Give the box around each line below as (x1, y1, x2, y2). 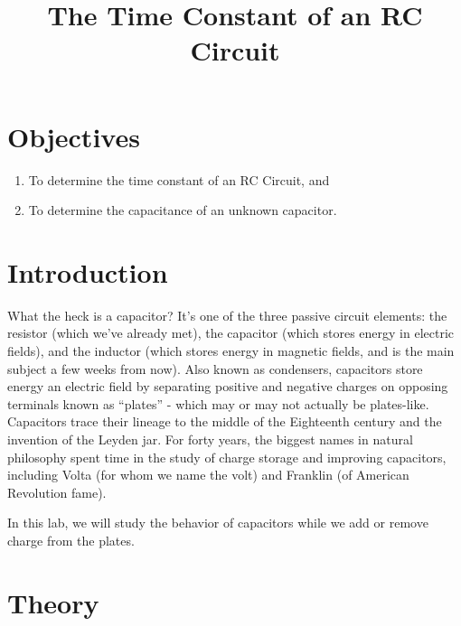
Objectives (7, 117, 140, 154)
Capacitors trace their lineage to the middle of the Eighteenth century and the (7, 412, 442, 431)
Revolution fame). (7, 482, 107, 501)
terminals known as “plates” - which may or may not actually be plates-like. (7, 394, 429, 413)
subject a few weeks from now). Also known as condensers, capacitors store (7, 359, 423, 378)
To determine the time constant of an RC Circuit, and (28, 170, 330, 189)
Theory (7, 584, 99, 621)
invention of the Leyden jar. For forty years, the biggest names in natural (7, 429, 413, 448)
